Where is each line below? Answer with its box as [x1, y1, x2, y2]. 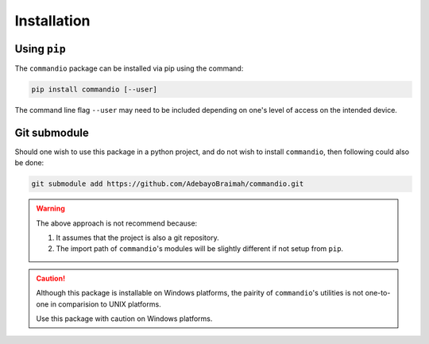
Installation [14, 12, 91, 29]
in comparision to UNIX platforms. [50, 299, 162, 309]
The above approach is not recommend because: [36, 218, 198, 228]
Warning [36, 203, 65, 214]
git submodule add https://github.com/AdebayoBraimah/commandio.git [31, 180, 304, 188]
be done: [14, 158, 44, 168]
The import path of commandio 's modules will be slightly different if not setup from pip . [56, 244, 344, 253]
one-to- [365, 288, 391, 298]
